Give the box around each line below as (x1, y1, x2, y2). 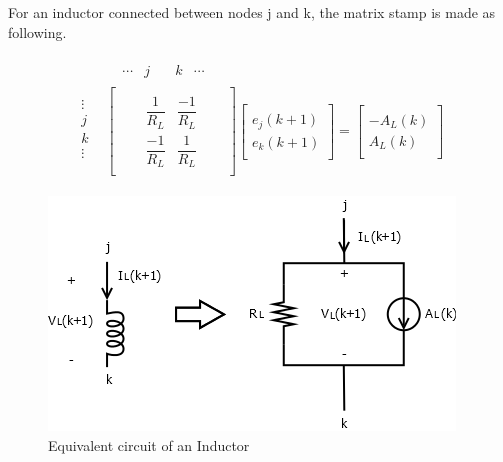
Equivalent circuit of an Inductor (48, 435, 250, 456)
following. (8, 21, 67, 42)
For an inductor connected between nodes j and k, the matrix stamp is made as (8, 2, 496, 22)
